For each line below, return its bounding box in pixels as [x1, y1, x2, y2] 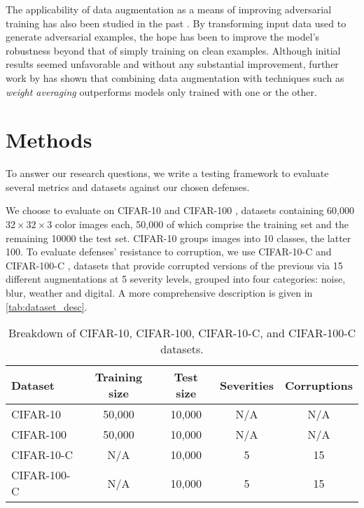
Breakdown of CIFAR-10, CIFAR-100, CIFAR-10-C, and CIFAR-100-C [8, 325, 356, 341]
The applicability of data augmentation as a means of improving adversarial [6, 2, 332, 16]
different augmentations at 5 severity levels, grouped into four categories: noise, [6, 271, 346, 286]
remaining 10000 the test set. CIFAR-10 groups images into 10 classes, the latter [6, 230, 351, 245]
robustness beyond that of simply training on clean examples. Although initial [6, 43, 341, 57]
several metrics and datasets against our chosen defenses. [6, 179, 250, 194]
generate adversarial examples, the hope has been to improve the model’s [6, 29, 320, 44]
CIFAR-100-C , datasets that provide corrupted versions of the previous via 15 [6, 257, 343, 272]
